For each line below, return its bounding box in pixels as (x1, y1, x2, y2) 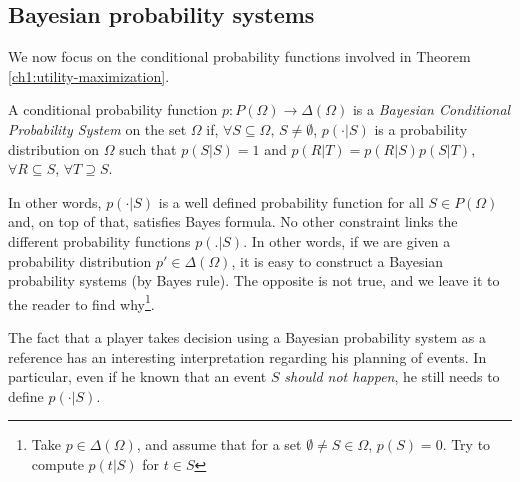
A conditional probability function (8, 99, 218, 120)
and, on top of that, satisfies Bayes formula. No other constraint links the (8, 211, 458, 232)
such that (119, 138, 177, 159)
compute (31, 453, 84, 474)
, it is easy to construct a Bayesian (231, 250, 444, 271)
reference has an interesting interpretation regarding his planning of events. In (8, 346, 487, 367)
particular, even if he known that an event (8, 366, 267, 387)
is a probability (374, 118, 468, 139)
